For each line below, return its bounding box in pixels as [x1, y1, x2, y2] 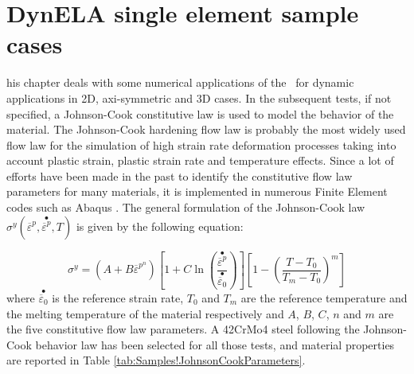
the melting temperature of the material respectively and [6, 305, 284, 321]
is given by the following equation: [76, 217, 244, 234]
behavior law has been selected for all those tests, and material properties [35, 336, 395, 353]
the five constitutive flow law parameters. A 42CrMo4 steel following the [6, 321, 360, 337]
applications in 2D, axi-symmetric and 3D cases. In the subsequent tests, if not [6, 89, 392, 106]
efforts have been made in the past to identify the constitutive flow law [6, 167, 353, 184]
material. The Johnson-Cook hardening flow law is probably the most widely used [6, 121, 406, 138]
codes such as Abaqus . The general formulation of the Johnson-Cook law [6, 199, 365, 216]
